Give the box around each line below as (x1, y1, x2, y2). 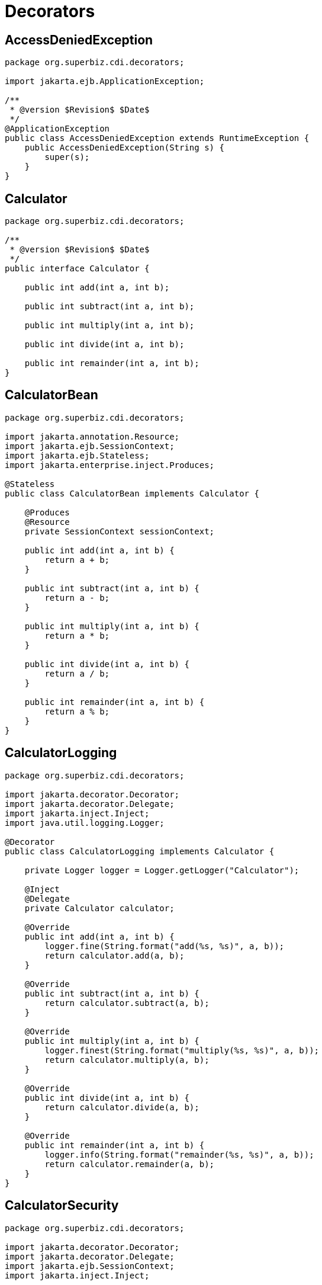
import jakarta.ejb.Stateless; (5, 450, 150, 460)
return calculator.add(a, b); (44, 950, 185, 960)
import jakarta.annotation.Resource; (5, 431, 180, 441)
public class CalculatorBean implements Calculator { (5, 488, 259, 498)
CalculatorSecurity (5, 1198, 119, 1213)
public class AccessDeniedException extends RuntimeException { (5, 133, 310, 143)
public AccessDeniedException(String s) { (24, 143, 224, 153)
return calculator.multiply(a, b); (44, 1055, 210, 1065)
